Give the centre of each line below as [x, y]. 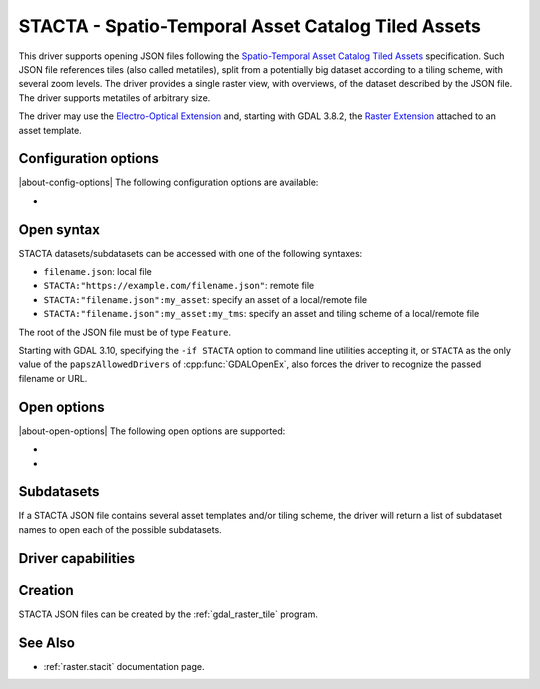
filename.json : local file [97, 272]
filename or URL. [53, 378]
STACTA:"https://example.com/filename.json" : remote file [179, 286]
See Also [46, 642]
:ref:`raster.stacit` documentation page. [124, 666]
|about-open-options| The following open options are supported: [152, 431]
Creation [46, 590]
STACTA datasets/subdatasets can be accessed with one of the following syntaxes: [190, 253]
